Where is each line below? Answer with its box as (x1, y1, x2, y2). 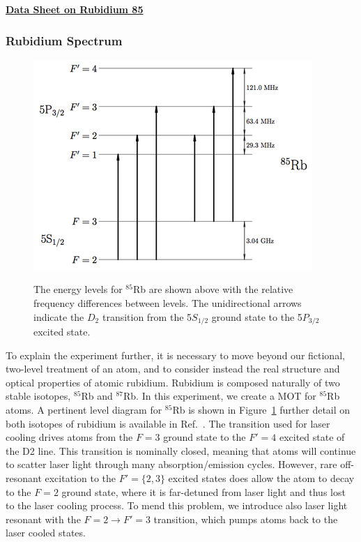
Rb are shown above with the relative (132, 282, 293, 296)
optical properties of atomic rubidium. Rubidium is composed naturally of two (6, 375, 340, 389)
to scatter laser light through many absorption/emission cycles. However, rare (6, 457, 337, 472)
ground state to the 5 (211, 309, 302, 324)
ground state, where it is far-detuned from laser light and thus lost (61, 484, 346, 499)
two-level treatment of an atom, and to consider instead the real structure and (6, 361, 340, 376)
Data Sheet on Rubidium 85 (6, 2, 144, 16)
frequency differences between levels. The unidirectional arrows (33, 296, 302, 310)
